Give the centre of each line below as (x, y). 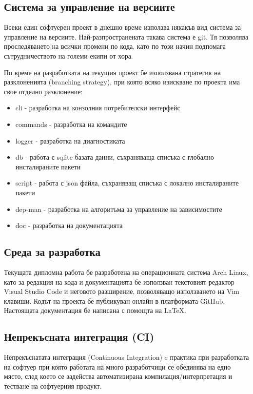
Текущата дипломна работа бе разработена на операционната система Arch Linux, (126, 272)
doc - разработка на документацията (69, 225)
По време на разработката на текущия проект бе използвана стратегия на (112, 72)
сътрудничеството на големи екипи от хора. (68, 55)
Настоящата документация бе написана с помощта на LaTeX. (95, 310)
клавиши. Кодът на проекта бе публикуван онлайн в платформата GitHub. (115, 301)
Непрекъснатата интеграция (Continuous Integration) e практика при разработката (126, 357)
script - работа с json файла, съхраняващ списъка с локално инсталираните (127, 183)
